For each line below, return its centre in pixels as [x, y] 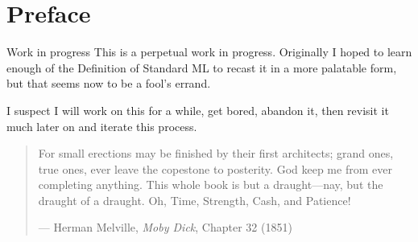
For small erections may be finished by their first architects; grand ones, [216, 153]
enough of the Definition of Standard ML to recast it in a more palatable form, [202, 67]
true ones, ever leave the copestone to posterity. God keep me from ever [215, 168]
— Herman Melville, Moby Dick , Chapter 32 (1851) [165, 227]
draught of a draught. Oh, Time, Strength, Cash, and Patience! [195, 200]
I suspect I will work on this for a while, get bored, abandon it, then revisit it [198, 110]
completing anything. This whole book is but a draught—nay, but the [211, 185]
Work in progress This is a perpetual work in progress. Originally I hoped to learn [209, 52]
